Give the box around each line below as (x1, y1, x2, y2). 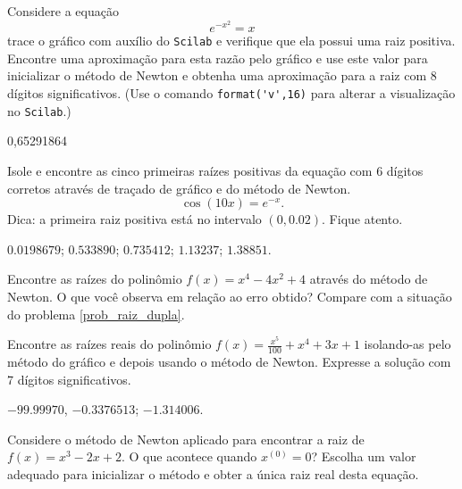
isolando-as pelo (364, 335, 451, 353)
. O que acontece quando (121, 447, 257, 466)
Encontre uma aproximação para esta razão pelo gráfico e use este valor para (7, 48, 428, 67)
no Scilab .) (7, 101, 71, 120)
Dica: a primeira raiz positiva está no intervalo (7, 210, 262, 228)
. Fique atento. (322, 210, 403, 228)
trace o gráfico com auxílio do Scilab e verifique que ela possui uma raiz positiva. (7, 31, 456, 50)
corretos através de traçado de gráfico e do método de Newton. (7, 178, 351, 197)
